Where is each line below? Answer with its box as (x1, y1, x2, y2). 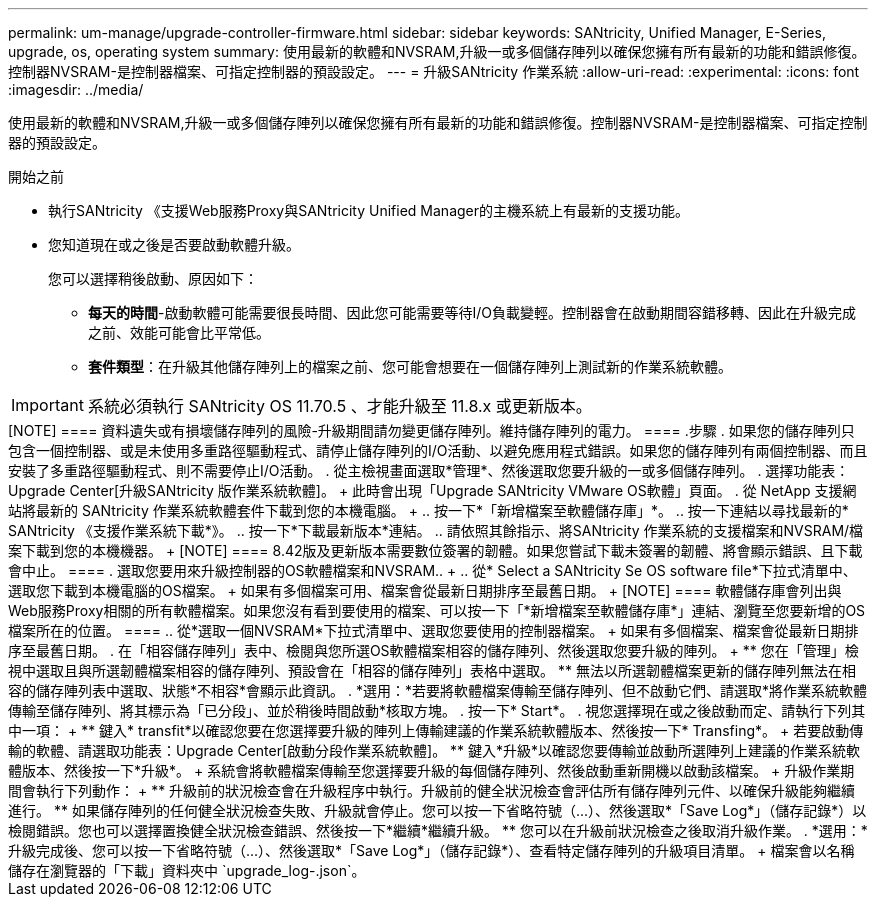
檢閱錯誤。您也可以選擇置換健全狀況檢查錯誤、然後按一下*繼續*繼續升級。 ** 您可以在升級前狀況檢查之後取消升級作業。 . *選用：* (8, 822, 868, 839)
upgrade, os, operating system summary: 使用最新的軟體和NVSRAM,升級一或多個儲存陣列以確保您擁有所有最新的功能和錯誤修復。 (8, 43, 866, 60)
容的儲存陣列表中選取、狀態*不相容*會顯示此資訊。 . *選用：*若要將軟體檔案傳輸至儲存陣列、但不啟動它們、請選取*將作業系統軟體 (8, 682, 867, 699)
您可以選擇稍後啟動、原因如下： (48, 270, 258, 287)
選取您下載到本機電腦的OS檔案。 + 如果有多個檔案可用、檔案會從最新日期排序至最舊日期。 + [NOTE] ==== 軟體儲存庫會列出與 (8, 582, 842, 599)
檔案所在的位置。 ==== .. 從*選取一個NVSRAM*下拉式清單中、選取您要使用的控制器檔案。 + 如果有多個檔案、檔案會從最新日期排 (8, 622, 859, 639)
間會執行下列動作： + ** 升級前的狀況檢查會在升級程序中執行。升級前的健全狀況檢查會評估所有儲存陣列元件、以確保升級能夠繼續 (8, 782, 856, 799)
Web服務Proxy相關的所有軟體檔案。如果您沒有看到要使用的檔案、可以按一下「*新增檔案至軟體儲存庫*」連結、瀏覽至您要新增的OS (8, 602, 866, 619)
